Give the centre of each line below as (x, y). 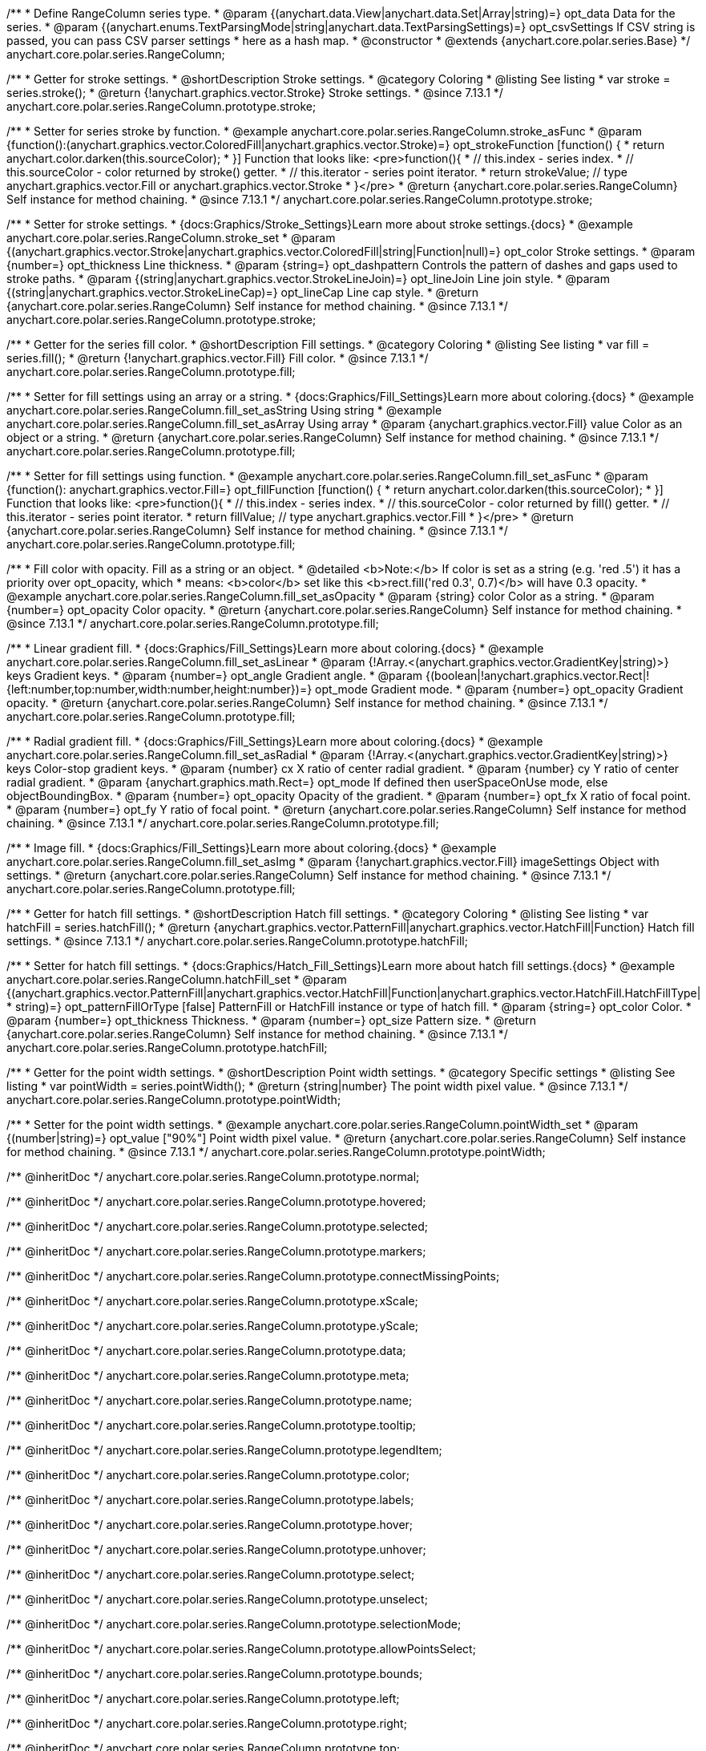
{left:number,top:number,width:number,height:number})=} (159, 689)
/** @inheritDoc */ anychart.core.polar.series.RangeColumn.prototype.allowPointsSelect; (241, 1649)
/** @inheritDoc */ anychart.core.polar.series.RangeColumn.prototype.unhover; (216, 1549)
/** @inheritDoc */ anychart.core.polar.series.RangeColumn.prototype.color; (208, 1475)
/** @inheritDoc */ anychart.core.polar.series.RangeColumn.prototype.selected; (217, 1226)
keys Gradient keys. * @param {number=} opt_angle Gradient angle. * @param (215, 675)
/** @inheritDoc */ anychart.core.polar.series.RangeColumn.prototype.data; (206, 1351)
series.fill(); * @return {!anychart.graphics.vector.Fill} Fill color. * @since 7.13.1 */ (218, 358)
